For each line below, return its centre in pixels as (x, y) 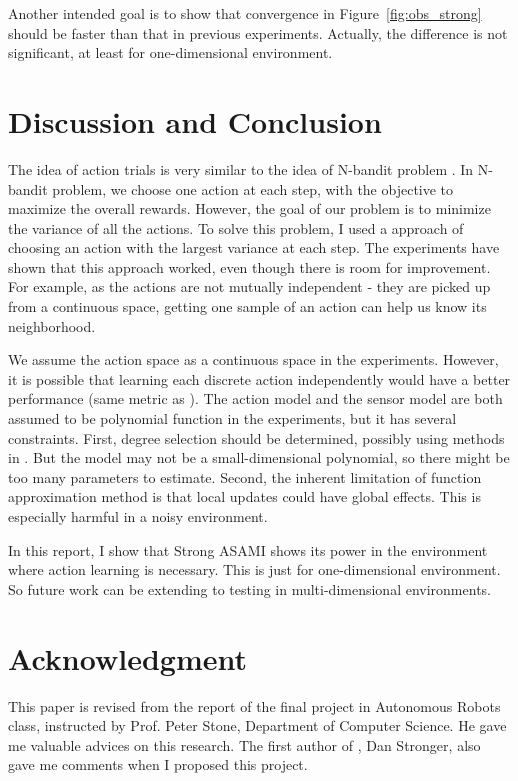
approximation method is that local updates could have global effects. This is (244, 496)
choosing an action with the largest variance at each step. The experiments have (254, 247)
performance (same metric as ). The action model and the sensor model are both (255, 398)
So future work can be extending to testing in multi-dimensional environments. (249, 588)
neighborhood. (52, 325)
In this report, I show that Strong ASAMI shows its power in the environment (248, 549)
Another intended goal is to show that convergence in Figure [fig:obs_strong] (245, 13)
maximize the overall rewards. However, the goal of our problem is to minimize (249, 208)
